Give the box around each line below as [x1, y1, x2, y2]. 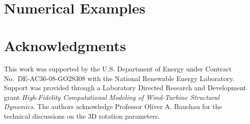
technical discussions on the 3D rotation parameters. [4, 111, 160, 121]
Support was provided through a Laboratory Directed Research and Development [4, 83, 247, 93]
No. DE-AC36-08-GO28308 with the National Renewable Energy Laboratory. [4, 73, 234, 83]
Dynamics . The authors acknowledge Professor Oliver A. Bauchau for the [4, 101, 222, 111]
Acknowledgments [4, 36, 126, 55]
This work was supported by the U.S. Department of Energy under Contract [4, 64, 232, 74]
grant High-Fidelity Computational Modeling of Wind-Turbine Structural [4, 92, 219, 102]
